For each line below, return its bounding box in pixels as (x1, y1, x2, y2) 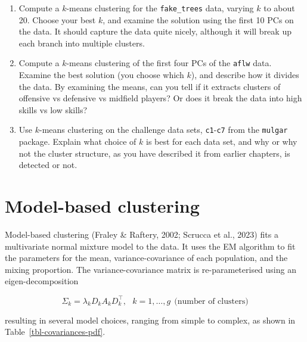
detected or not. (18, 158, 77, 171)
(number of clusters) (174, 297, 249, 306)
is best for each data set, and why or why (146, 135, 297, 148)
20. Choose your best (18, 13, 96, 26)
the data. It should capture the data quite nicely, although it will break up (18, 25, 292, 38)
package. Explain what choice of (18, 135, 137, 148)
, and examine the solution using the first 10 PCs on (103, 13, 294, 26)
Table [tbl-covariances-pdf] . (5, 325, 106, 338)
